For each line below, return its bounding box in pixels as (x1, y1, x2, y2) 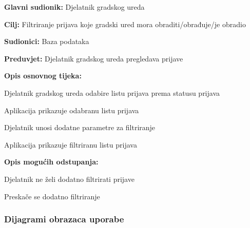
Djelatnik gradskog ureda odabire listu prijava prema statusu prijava (4, 87, 220, 98)
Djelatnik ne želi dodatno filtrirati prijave (4, 173, 134, 184)
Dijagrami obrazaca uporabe (4, 213, 124, 225)
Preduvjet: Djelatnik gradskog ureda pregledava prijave (4, 53, 183, 64)
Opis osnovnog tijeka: (4, 70, 82, 81)
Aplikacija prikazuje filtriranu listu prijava (4, 139, 137, 150)
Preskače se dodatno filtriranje (4, 191, 100, 201)
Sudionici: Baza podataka (4, 36, 89, 47)
